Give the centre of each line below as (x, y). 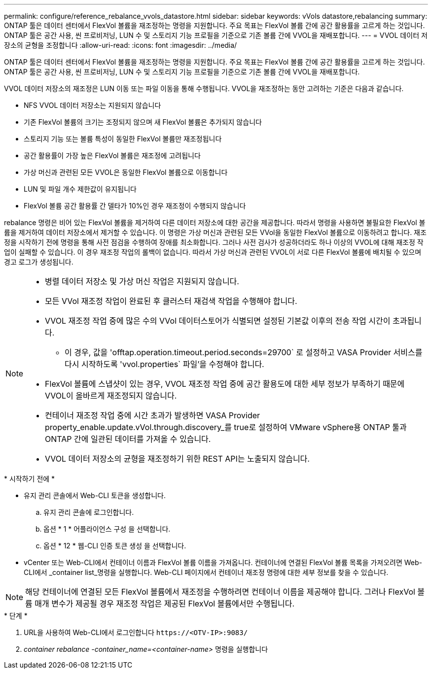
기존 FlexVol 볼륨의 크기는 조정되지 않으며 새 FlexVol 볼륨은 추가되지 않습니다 (143, 122)
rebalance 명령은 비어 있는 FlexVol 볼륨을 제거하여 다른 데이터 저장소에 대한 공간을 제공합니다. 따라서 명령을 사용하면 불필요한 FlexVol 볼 (215, 222)
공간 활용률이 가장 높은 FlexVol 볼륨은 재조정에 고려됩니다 (112, 155)
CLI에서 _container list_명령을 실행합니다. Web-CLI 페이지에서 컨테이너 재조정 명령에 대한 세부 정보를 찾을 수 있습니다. (206, 572)
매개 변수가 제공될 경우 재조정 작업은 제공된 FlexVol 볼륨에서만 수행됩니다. (164, 604)
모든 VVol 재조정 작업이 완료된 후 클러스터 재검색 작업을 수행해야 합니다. (171, 301)
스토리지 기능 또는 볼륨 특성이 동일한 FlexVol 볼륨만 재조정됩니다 (123, 139)
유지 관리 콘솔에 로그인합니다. (89, 512)
